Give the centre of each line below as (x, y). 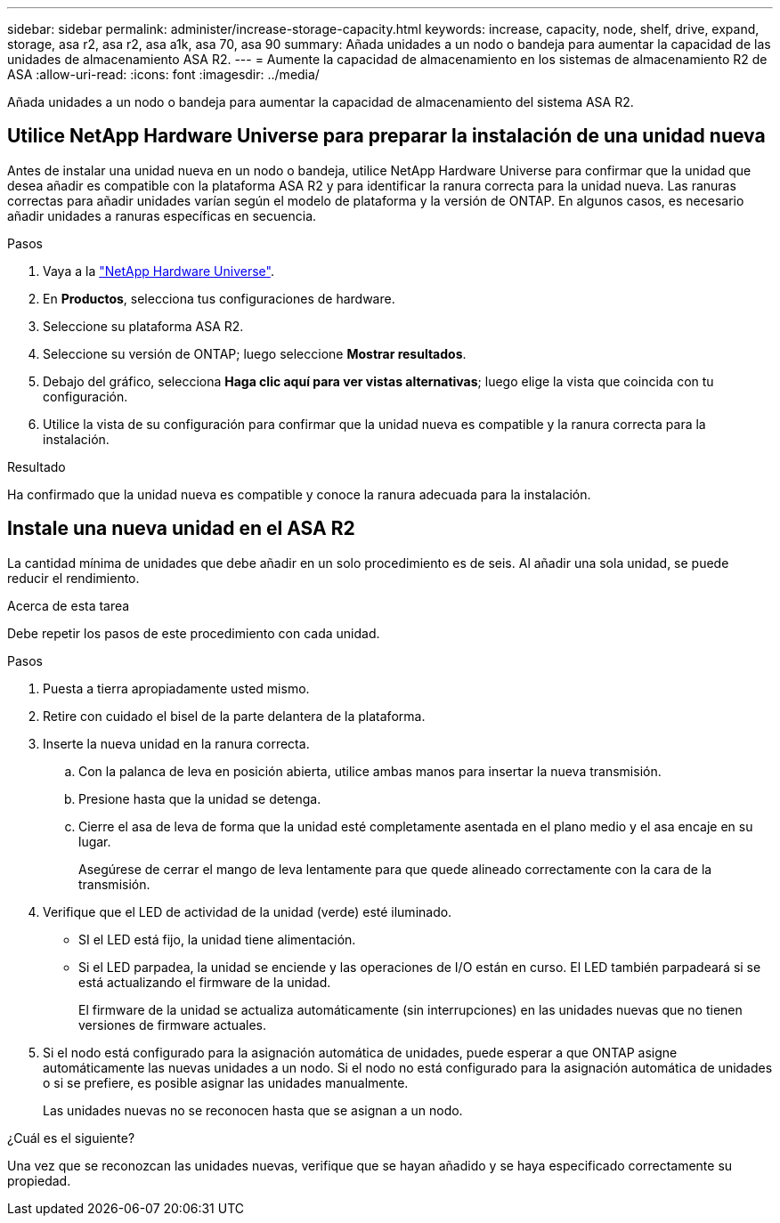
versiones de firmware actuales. (172, 1025)
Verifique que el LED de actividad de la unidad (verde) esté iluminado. (248, 911)
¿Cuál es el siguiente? (71, 1138)
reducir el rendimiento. (73, 578)
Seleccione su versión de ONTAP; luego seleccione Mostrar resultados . (255, 353)
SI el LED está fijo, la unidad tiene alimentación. (217, 939)
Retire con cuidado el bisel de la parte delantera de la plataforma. (234, 716)
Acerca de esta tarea (69, 605)
